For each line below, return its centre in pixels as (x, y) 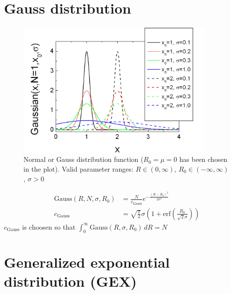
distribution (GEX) (71, 281)
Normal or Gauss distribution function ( (84, 159)
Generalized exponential (87, 262)
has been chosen (203, 159)
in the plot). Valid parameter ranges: (78, 169)
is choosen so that (49, 226)
